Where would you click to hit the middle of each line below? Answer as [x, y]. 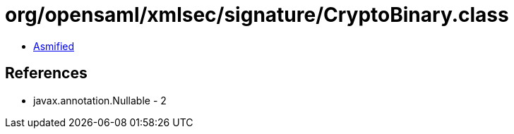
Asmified [54, 46]
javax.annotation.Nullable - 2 [100, 100]
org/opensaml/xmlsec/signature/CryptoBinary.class [257, 15]
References [46, 73]
